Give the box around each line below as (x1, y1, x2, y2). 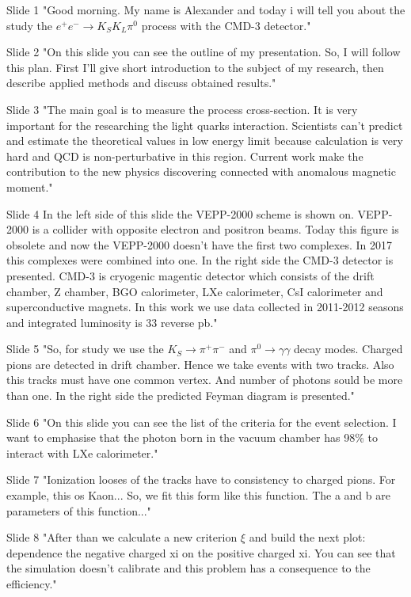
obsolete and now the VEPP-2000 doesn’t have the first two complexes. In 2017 (6, 236, 393, 253)
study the (6, 17, 53, 33)
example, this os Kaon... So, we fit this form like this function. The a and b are (6, 487, 390, 504)
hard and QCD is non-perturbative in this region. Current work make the (6, 147, 363, 164)
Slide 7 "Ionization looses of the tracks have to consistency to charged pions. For (6, 471, 396, 488)
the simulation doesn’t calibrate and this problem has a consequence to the (6, 560, 371, 576)
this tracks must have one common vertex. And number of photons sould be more (6, 371, 403, 388)
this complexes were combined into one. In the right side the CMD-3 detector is (6, 252, 394, 268)
